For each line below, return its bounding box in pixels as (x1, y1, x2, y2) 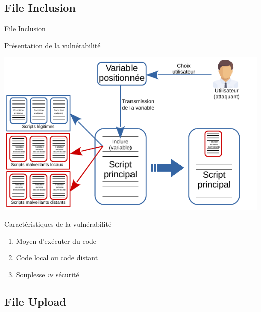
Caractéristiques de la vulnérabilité (4, 219, 112, 229)
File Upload (4, 294, 66, 309)
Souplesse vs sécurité (16, 269, 79, 280)
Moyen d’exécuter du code (16, 235, 97, 246)
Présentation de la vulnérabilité (4, 40, 101, 50)
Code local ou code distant (16, 252, 98, 263)
